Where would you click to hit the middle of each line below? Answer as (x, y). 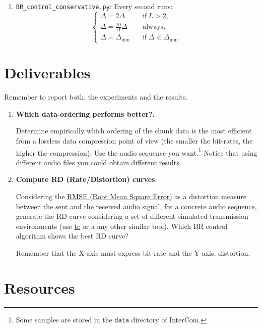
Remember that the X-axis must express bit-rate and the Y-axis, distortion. (133, 252)
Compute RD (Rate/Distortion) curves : (86, 179)
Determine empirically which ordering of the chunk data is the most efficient (134, 131)
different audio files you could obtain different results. (99, 162)
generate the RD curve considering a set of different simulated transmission (132, 216)
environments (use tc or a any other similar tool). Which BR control (122, 226)
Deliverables (47, 73)
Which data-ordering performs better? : (85, 113)
